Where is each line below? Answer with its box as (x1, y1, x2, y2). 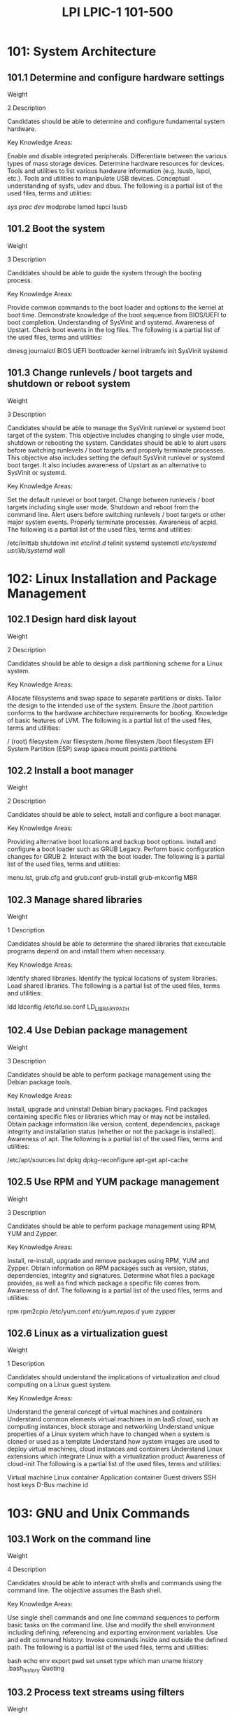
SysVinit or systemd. (7, 468, 66, 476)
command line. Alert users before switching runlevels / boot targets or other (7, 510, 226, 518)
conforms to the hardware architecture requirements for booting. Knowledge (7, 708, 228, 717)
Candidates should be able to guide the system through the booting (7, 268, 202, 277)
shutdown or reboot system (7, 378, 131, 389)
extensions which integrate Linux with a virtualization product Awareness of (7, 1452, 225, 1461)
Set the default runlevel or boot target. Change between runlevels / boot (7, 495, 215, 504)
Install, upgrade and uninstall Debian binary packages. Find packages (7, 1105, 208, 1113)
